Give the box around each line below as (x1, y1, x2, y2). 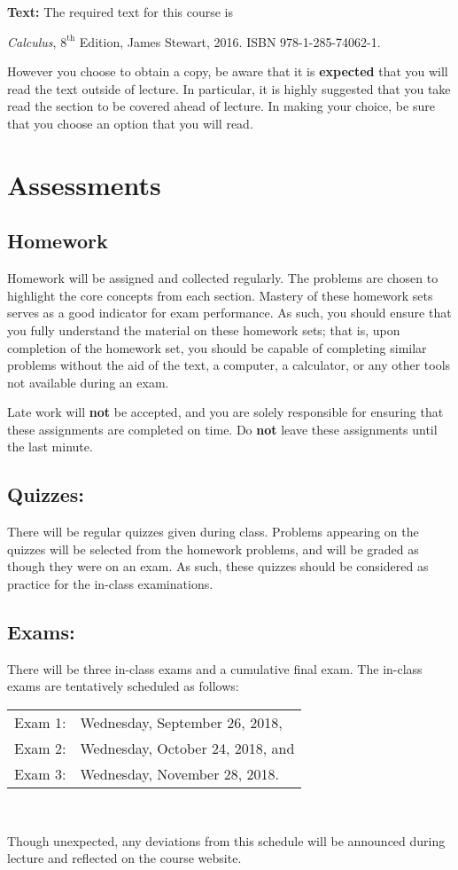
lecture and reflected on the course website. (7, 849, 242, 867)
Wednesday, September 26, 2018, (80, 712, 283, 733)
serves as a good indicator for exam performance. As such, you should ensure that (7, 303, 452, 322)
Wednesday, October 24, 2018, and (80, 738, 295, 759)
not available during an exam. (7, 372, 169, 391)
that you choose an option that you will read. (7, 114, 253, 132)
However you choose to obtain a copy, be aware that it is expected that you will (7, 62, 448, 81)
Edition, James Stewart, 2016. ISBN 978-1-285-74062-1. (79, 32, 381, 51)
